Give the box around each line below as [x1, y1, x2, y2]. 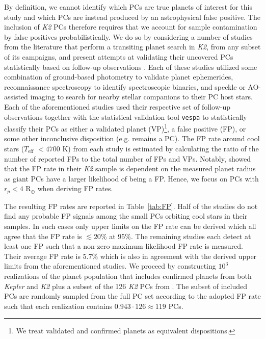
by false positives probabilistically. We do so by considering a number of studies [4, 31, 253, 42]
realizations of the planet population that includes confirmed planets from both [4, 271, 252, 281]
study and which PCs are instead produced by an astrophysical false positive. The [4, 11, 260, 22]
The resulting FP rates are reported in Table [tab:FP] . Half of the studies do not [4, 200, 258, 211]
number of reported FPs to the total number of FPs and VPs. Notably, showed [4, 153, 251, 164]
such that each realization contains [4, 300, 113, 311]
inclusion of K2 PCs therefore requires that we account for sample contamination [4, 21, 257, 32]
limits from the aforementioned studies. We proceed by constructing [4, 260, 216, 271]
